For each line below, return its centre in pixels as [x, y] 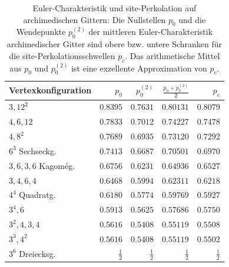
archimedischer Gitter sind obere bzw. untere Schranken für [115, 44]
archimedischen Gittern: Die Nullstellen [94, 19]
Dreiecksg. [37, 253]
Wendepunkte [41, 32]
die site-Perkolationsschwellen [62, 55]
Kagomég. [57, 165]
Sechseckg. [38, 150]
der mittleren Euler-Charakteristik [151, 32]
